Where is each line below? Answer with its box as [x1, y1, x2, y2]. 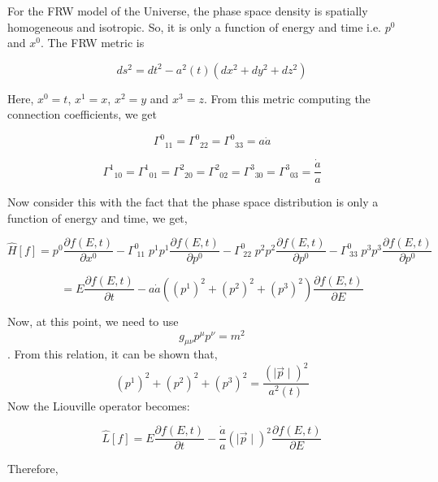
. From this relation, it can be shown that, [7, 345, 218, 363]
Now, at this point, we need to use [7, 312, 179, 329]
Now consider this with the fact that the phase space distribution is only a [7, 193, 379, 211]
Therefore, [7, 460, 59, 477]
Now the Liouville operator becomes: [7, 397, 190, 414]
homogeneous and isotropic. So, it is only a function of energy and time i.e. [7, 18, 381, 35]
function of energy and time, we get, [7, 209, 188, 226]
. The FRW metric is [40, 34, 145, 51]
